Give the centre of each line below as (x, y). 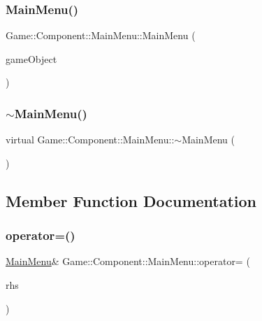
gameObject (31, 58)
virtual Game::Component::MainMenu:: (90, 140)
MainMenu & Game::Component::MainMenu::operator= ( (128, 261)
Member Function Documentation (131, 200)
